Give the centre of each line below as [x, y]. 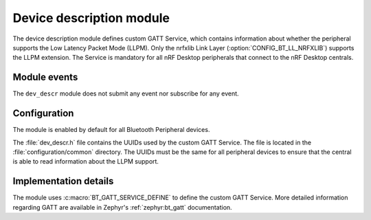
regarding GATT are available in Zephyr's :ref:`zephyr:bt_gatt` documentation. [123, 207]
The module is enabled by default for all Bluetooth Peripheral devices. [111, 130]
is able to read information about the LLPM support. [86, 162]
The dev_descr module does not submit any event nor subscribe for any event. [126, 93]
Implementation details [63, 181]
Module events [45, 77]
